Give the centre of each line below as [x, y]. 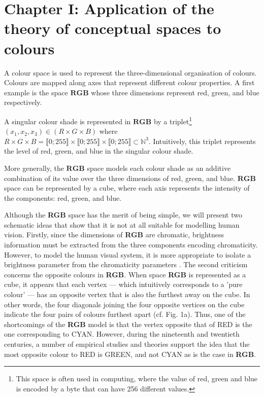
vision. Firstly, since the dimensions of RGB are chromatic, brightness [114, 234]
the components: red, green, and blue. [63, 197]
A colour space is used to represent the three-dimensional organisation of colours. [130, 72]
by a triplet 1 [173, 120]
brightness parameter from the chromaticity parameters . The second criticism [126, 264]
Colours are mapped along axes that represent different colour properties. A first [129, 82]
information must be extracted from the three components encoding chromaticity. [131, 245]
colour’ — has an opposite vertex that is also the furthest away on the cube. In [127, 294]
